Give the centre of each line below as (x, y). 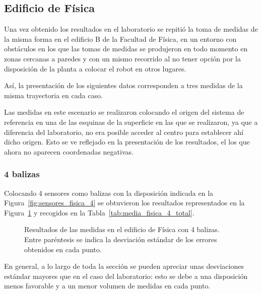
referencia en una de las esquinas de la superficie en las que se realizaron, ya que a (131, 122)
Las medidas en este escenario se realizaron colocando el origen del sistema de (124, 112)
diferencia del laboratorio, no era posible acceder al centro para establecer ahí (124, 132)
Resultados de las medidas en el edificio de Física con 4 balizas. (122, 229)
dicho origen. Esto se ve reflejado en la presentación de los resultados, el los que (127, 142)
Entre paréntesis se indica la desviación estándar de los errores (121, 239)
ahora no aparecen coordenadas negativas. (69, 151)
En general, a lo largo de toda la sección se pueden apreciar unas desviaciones (124, 266)
